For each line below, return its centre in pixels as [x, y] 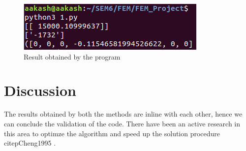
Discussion [40, 90]
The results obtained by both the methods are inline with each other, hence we [123, 114]
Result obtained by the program [72, 56]
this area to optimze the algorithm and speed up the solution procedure [112, 133]
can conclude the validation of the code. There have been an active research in [122, 123]
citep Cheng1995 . [30, 143]
